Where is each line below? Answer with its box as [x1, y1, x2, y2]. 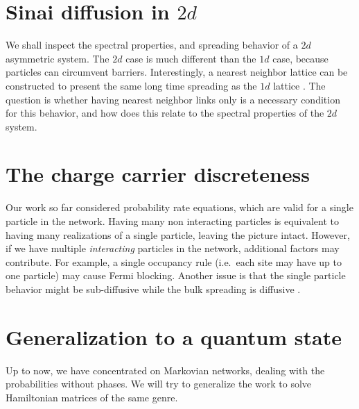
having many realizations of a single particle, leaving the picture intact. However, [6, 227, 350, 242]
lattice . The [273, 78, 326, 92]
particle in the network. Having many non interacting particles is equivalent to [6, 214, 339, 228]
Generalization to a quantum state [6, 322, 342, 351]
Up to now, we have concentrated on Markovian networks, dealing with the [6, 362, 325, 377]
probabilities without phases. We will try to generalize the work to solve [6, 376, 312, 391]
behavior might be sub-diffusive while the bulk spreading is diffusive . [6, 281, 301, 296]
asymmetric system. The [6, 51, 110, 65]
